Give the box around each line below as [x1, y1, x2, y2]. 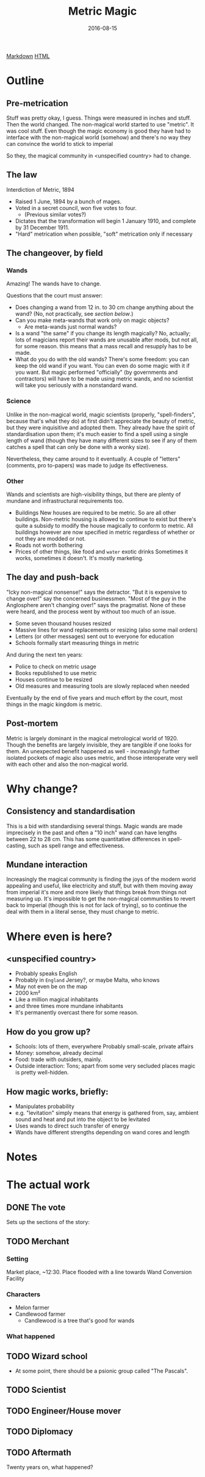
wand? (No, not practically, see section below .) [15, 310, 134, 318]
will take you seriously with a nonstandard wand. [15, 382, 138, 389]
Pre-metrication [6, 98, 68, 108]
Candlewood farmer [15, 1310, 66, 1318]
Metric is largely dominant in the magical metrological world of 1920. [6, 734, 179, 742]
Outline [6, 74, 45, 88]
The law [6, 170, 38, 180]
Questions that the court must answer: [6, 292, 103, 299]
